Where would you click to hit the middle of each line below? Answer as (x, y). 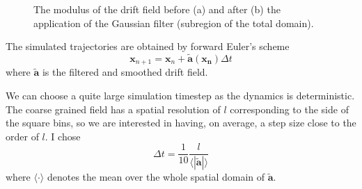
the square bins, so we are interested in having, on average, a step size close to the (181, 123)
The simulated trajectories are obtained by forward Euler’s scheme (148, 46)
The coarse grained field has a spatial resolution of (113, 109)
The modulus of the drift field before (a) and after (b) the (157, 9)
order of (22, 136)
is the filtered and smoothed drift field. (125, 72)
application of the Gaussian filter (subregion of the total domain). (174, 23)
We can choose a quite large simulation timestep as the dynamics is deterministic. (180, 96)
